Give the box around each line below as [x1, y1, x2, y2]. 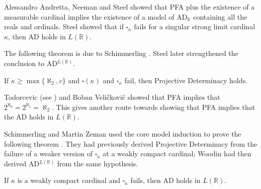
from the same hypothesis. [57, 158, 138, 168]
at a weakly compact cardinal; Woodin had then [103, 148, 251, 159]
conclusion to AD [4, 57, 58, 68]
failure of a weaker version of [4, 148, 93, 159]
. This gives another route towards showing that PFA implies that [51, 101, 255, 112]
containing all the [193, 11, 247, 22]
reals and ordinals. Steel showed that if [4, 21, 124, 32]
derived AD [4, 158, 40, 168]
